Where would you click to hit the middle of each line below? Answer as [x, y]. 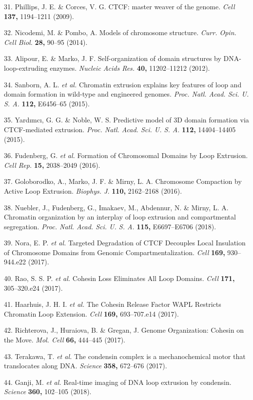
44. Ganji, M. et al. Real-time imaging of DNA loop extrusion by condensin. [118, 382]
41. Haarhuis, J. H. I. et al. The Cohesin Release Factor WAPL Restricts [113, 304]
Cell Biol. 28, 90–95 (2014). [46, 42]
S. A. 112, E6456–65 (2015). [47, 103]
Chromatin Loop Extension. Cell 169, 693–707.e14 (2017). [91, 313]
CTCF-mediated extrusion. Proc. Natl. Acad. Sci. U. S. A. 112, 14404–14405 [120, 129]
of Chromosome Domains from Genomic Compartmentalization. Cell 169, [115, 252]
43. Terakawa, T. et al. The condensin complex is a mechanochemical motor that [125, 356]
